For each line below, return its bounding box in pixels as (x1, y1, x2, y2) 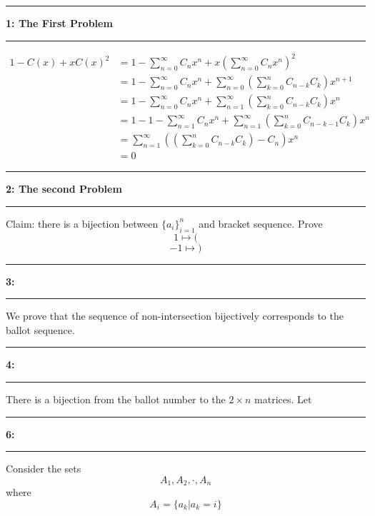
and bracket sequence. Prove (199, 216, 323, 231)
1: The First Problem (6, 16, 113, 30)
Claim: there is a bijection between (6, 216, 159, 231)
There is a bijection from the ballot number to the (6, 392, 226, 407)
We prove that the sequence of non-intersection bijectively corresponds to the (6, 308, 344, 323)
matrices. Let (254, 392, 312, 407)
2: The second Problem (6, 181, 122, 196)
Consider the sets (6, 461, 81, 476)
